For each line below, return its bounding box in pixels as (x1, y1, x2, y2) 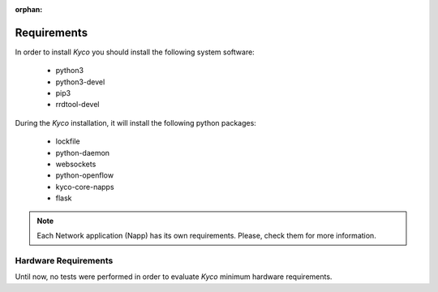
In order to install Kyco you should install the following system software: (15, 47, 255, 57)
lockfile (55, 136, 80, 146)
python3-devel (55, 77, 105, 87)
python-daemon (55, 148, 109, 157)
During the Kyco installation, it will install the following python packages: (15, 118, 257, 127)
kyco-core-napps (55, 182, 114, 191)
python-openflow (55, 170, 114, 180)
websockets (55, 159, 97, 170)
